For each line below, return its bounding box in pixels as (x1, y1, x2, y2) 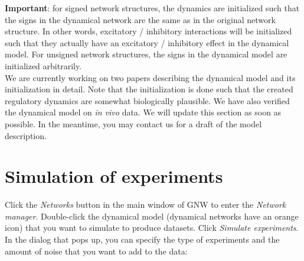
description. (5, 129, 47, 141)
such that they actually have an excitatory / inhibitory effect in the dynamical (5, 36, 289, 49)
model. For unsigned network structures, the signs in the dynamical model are (5, 48, 287, 60)
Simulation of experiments (5, 164, 223, 188)
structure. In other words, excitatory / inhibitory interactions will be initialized (5, 25, 292, 37)
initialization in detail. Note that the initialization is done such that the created (5, 83, 293, 95)
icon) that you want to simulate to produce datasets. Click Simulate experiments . (5, 221, 299, 234)
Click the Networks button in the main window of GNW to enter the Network (5, 198, 286, 211)
